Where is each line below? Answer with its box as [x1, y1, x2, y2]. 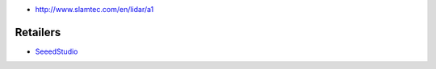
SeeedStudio [35, 47, 78, 56]
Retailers [15, 25, 61, 39]
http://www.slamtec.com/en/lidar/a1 [35, 5, 154, 14]
